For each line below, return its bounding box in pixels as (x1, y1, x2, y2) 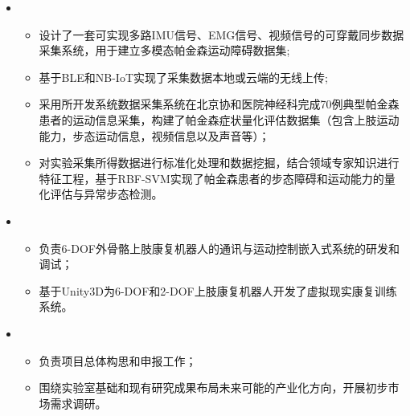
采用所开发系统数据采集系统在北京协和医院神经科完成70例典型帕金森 (39, 96, 400, 112)
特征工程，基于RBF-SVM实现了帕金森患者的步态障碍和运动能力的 (39, 169, 384, 186)
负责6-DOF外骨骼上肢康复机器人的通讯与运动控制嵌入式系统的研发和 (39, 239, 400, 256)
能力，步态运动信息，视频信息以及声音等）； (39, 127, 270, 144)
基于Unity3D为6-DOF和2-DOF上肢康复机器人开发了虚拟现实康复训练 (39, 282, 397, 299)
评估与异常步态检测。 (50, 186, 163, 202)
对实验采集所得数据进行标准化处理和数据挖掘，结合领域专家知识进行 (39, 154, 400, 171)
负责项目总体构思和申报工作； (39, 352, 197, 369)
